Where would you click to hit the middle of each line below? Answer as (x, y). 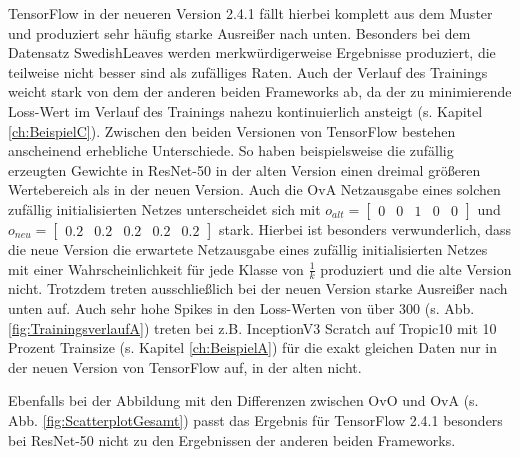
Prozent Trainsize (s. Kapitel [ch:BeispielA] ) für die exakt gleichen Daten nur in (253, 347)
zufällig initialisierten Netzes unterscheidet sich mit (164, 208)
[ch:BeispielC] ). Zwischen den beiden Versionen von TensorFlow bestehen (232, 130)
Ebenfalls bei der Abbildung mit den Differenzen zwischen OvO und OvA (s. (243, 400)
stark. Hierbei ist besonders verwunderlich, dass (365, 228)
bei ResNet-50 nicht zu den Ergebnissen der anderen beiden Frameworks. (232, 439)
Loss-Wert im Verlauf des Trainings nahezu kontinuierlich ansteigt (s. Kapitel (245, 110)
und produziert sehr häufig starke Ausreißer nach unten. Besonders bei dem (239, 32)
